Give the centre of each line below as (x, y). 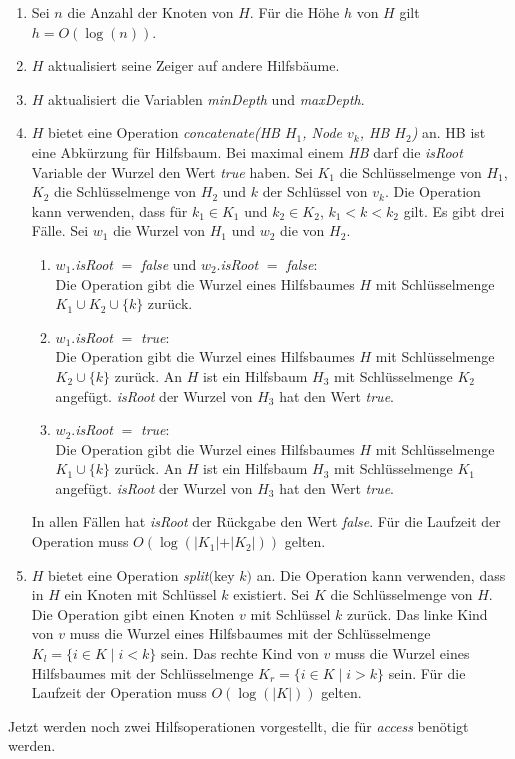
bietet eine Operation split (128, 574)
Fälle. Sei (60, 230)
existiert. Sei (271, 594)
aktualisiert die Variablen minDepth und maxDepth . (206, 98)
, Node (322, 132)
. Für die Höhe (294, 12)
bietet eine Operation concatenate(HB (164, 132)
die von (302, 230)
